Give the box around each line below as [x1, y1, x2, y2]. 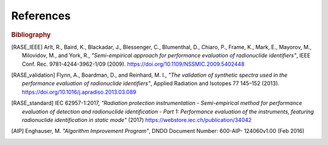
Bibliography [11, 30, 51, 39]
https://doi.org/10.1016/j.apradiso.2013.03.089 [22, 88, 137, 95]
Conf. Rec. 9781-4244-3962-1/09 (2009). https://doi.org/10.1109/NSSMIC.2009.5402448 [22, 60, 245, 68]
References [11, 9, 71, 22]
